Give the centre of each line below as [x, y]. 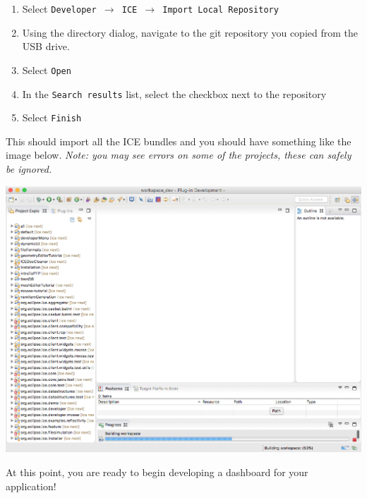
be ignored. [29, 169]
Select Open [47, 69]
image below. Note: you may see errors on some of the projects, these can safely [179, 155]
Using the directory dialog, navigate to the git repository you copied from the [190, 32]
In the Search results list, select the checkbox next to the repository [174, 93]
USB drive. [46, 46]
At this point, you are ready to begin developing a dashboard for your [157, 472]
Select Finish [52, 117]
